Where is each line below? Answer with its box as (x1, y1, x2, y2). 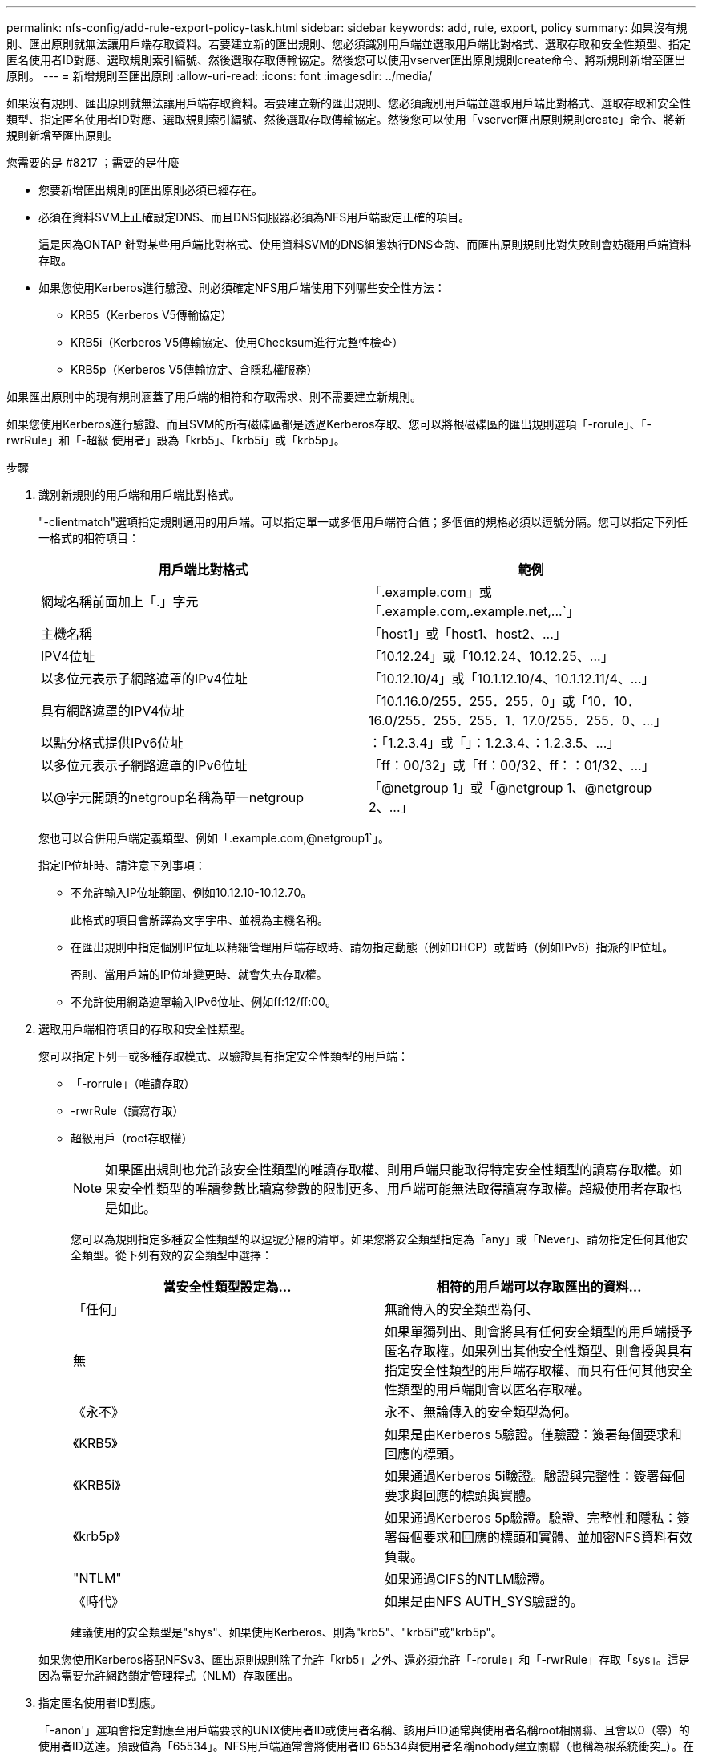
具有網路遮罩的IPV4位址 (41, 703, 185, 719)
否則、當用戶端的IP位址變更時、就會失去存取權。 (71, 967, 328, 981)
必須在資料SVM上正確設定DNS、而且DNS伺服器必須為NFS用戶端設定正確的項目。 (38, 210, 470, 224)
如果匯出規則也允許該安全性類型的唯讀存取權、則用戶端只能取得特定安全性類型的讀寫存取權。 (105, 1162, 670, 1178)
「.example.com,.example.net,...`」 (369, 603, 579, 619)
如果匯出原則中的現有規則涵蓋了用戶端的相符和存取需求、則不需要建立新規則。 (6, 390, 422, 404)
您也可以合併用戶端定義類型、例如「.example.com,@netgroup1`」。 (38, 831, 389, 845)
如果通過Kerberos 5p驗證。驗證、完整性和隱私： (385, 1510, 677, 1526)
